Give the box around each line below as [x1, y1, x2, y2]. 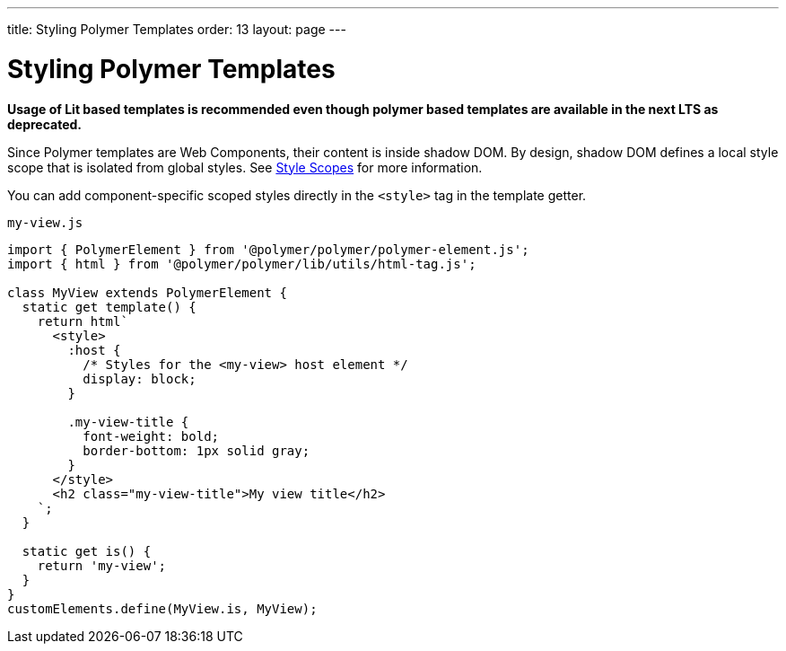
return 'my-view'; [37, 558, 167, 573]
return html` [37, 313, 128, 329]
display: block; [83, 371, 196, 386]
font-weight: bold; [83, 428, 220, 444]
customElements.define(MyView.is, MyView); [7, 601, 318, 616]
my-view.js [7, 215, 83, 230]
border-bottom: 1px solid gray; [83, 443, 310, 458]
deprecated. [7, 116, 83, 132]
